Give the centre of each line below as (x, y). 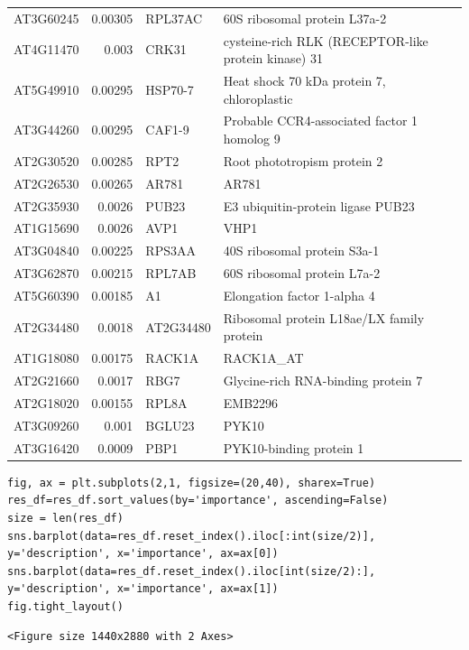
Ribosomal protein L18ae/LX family (324, 317)
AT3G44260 (46, 130)
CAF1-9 (167, 130)
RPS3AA (170, 251)
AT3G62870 (46, 273)
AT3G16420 (46, 447)
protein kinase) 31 (273, 58)
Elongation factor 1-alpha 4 (299, 295)
